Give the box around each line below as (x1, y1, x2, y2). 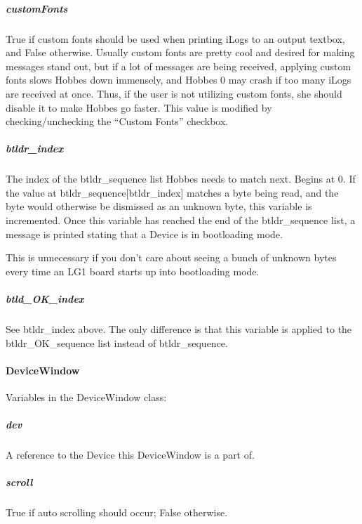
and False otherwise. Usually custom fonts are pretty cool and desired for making (6, 45, 355, 60)
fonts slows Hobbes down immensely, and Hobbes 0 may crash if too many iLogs (6, 72, 351, 87)
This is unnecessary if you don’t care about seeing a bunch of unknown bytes (6, 250, 337, 265)
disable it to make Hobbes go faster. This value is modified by (6, 100, 272, 114)
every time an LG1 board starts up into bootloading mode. (6, 263, 260, 278)
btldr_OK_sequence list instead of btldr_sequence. (6, 335, 228, 350)
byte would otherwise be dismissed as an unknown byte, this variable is (6, 199, 312, 214)
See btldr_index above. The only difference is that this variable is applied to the (6, 322, 352, 336)
